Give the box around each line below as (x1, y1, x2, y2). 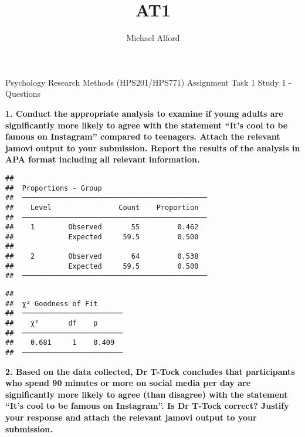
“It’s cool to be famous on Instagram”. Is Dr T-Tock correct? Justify (5, 399, 289, 412)
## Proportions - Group (5, 184, 102, 192)
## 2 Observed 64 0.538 (5, 252, 199, 261)
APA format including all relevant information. (5, 153, 200, 165)
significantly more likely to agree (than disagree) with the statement (5, 388, 288, 400)
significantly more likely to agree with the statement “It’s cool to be (5, 118, 288, 131)
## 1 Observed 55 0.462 (5, 223, 199, 232)
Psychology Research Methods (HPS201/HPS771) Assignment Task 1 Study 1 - (5, 76, 292, 88)
